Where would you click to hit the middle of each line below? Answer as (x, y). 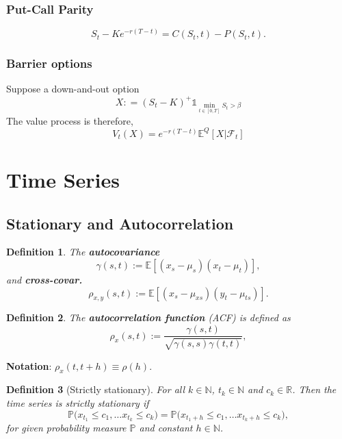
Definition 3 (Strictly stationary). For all (96, 389)
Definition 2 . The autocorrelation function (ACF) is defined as (148, 317)
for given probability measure (66, 428)
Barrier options (49, 63)
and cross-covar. (44, 280)
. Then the (314, 389)
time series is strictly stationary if (78, 402)
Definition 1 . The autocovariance (83, 252)
